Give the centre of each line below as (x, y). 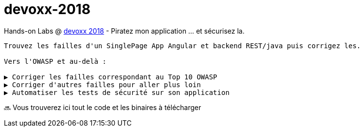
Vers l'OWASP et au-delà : (55, 61)
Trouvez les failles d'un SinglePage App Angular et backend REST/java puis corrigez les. (182, 46)
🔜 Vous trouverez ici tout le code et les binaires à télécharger (103, 107)
